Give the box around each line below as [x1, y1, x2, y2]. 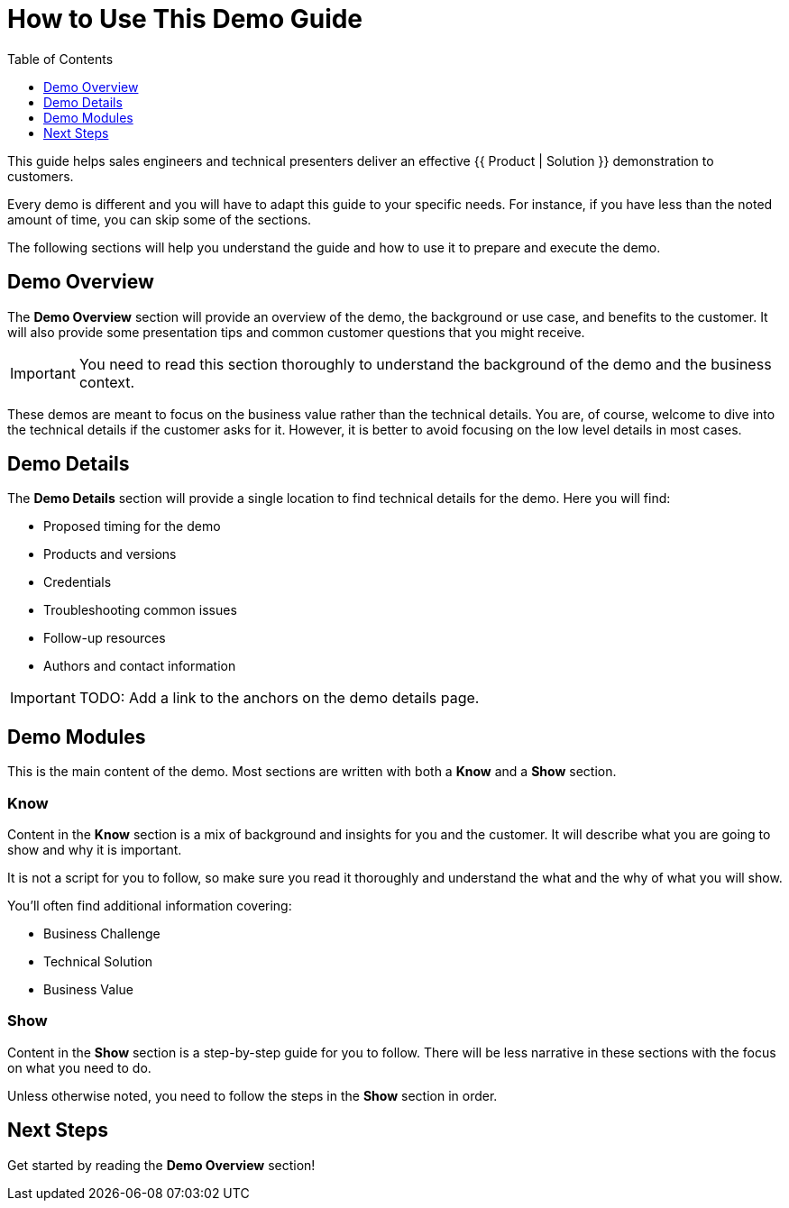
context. [78, 372, 135, 391]
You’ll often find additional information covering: [7, 898, 292, 914]
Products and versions [43, 546, 177, 563]
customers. [7, 168, 74, 184]
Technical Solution [43, 954, 153, 970]
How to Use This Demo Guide [7, 4, 363, 34]
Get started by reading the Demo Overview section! [7, 1157, 316, 1173]
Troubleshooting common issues [43, 602, 237, 618]
